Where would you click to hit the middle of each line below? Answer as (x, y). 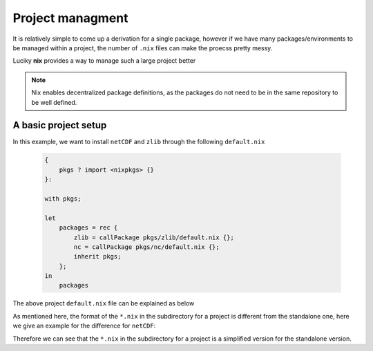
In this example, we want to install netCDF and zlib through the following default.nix (139, 142)
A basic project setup (60, 125)
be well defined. (54, 102)
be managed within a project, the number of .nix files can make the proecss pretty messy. (143, 48)
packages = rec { (88, 228)
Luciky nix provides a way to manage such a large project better (104, 61)
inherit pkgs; (97, 257)
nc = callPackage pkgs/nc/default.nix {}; (147, 247)
